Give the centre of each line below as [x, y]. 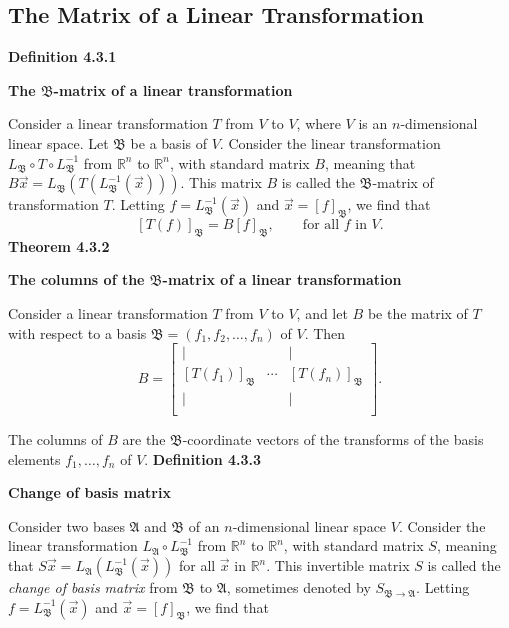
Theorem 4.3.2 [59, 245]
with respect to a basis [77, 332]
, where [318, 123]
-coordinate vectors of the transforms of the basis [333, 439]
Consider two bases [66, 525]
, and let [322, 312]
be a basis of [168, 142]
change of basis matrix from [93, 587]
